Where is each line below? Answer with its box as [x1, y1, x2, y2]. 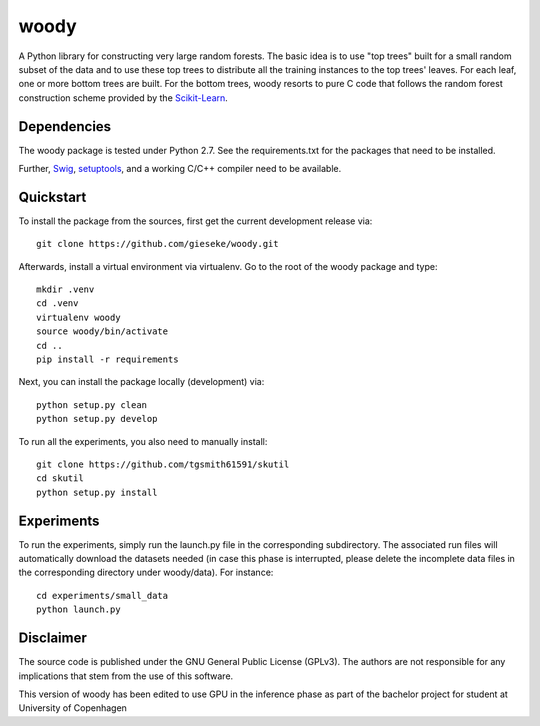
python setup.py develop [36, 413, 158, 425]
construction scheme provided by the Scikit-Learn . [18, 91, 229, 104]
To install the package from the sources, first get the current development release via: [18, 215, 373, 227]
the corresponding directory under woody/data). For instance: [18, 566, 274, 579]
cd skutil [36, 473, 84, 484]
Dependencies [18, 118, 112, 135]
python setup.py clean [36, 399, 148, 410]
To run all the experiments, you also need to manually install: [18, 435, 268, 447]
